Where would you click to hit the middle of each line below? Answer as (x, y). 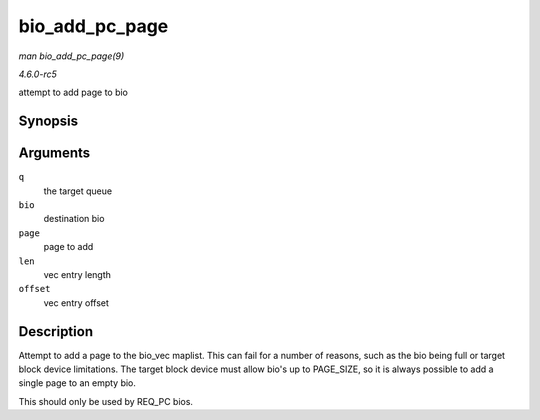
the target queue (78, 191)
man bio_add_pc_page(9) (71, 56)
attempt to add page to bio (73, 92)
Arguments (54, 153)
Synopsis (48, 121)
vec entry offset (76, 302)
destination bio (74, 219)
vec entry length (77, 274)
